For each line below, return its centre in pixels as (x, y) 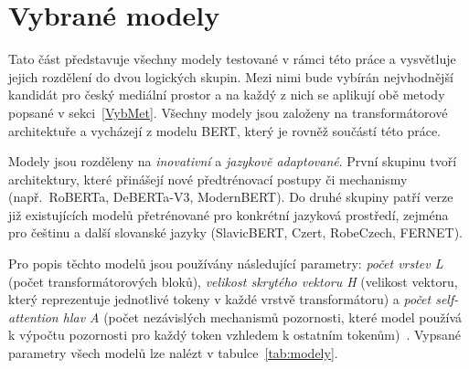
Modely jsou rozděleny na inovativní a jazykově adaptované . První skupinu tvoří (233, 161)
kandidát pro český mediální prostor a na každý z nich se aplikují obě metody (227, 95)
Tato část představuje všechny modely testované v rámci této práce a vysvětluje (232, 59)
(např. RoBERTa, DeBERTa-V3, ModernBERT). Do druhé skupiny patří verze (231, 197)
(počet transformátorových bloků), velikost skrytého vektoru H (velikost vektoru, (233, 281)
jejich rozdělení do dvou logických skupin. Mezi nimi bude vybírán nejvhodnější (231, 76)
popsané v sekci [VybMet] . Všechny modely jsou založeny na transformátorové (228, 112)
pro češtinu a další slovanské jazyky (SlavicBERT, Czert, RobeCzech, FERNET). (235, 232)
